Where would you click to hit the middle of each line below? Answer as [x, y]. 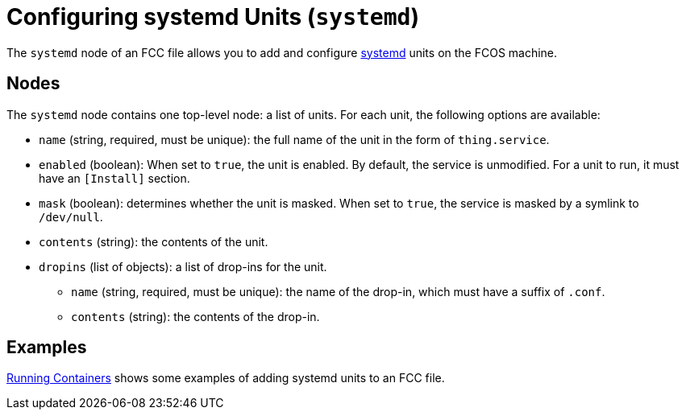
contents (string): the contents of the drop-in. [195, 316]
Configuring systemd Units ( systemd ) [213, 17]
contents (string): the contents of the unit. [154, 241]
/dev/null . [71, 216]
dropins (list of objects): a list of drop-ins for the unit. [183, 266]
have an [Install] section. [114, 178]
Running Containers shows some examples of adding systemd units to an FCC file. [226, 378]
